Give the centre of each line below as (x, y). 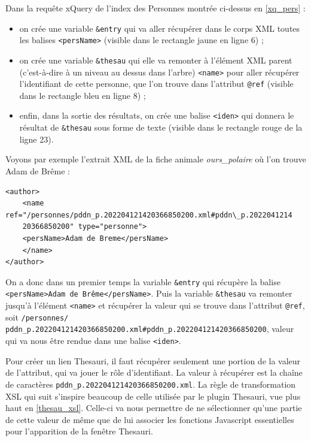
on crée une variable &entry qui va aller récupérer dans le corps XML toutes (160, 28)
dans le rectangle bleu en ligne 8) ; (83, 95)
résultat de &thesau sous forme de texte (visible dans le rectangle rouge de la (161, 127)
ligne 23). (36, 139)
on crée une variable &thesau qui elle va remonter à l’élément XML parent (156, 60)
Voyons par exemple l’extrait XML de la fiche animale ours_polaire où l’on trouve (156, 159)
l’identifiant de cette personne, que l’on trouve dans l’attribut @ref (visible (156, 84)
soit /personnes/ (37, 317)
